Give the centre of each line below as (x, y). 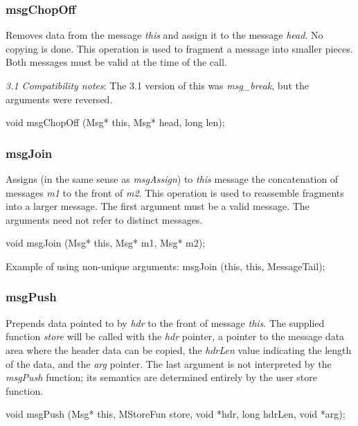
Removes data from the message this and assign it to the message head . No (164, 35)
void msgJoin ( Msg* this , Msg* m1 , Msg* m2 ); (106, 243)
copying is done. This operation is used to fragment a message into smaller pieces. (179, 48)
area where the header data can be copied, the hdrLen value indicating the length (179, 349)
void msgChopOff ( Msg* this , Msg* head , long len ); (115, 122)
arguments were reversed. (59, 99)
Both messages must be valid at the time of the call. (116, 62)
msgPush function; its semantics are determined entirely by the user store (161, 377)
